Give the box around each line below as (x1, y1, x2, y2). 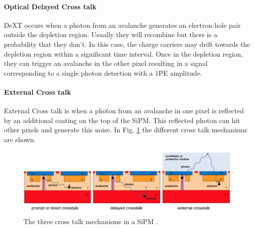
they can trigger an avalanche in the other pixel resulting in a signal (4, 58, 208, 68)
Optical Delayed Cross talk (4, 1, 97, 11)
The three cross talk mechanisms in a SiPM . (23, 216, 158, 227)
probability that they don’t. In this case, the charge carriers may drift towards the (4, 39, 250, 49)
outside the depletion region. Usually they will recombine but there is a (4, 29, 217, 40)
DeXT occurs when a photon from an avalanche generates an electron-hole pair (4, 20, 241, 30)
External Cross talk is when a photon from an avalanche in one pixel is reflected (4, 105, 244, 116)
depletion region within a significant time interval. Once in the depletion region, (4, 48, 243, 59)
